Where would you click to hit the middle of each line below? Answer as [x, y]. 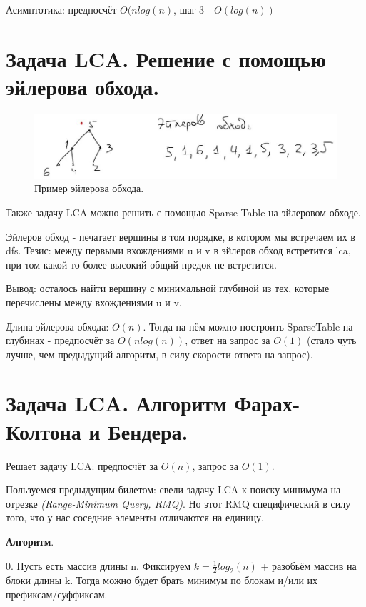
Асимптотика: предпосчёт [61, 9]
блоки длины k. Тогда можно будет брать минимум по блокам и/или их [162, 580]
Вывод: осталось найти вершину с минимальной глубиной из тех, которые [168, 288]
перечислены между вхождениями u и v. [94, 302]
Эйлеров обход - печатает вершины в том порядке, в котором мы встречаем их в [181, 236]
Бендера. [148, 431]
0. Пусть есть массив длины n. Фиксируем [98, 565]
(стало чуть [332, 340]
